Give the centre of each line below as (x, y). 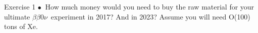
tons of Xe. (21, 26)
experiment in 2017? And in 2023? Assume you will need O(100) (150, 16)
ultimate (17, 16)
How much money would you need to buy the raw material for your (150, 6)
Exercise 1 (20, 6)
